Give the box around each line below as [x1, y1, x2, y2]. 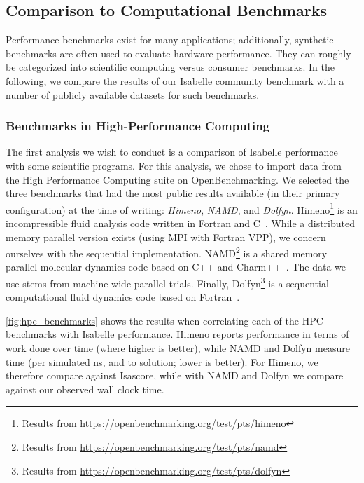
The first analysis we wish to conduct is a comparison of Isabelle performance [6, 144, 338, 159]
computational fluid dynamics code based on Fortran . [6, 290, 240, 304]
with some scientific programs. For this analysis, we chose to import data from [6, 158, 342, 172]
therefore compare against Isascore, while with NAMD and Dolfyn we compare [6, 368, 344, 383]
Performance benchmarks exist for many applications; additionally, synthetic [6, 32, 334, 47]
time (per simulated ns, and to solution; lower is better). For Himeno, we [6, 354, 318, 369]
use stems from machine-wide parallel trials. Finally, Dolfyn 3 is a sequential [6, 274, 329, 290]
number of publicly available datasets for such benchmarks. [6, 87, 260, 102]
